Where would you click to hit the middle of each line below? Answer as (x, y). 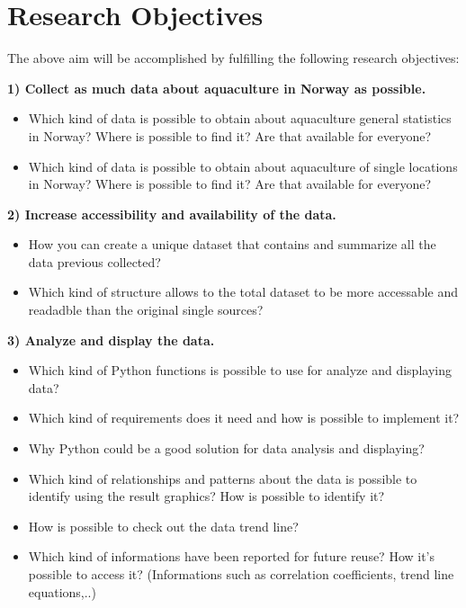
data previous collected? (94, 261)
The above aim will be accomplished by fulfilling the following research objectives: (233, 58)
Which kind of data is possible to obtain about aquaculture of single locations (243, 166)
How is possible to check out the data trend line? (163, 526)
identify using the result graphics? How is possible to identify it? (206, 496)
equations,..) (62, 591)
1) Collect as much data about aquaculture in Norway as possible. (217, 88)
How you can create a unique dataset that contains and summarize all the (232, 244)
